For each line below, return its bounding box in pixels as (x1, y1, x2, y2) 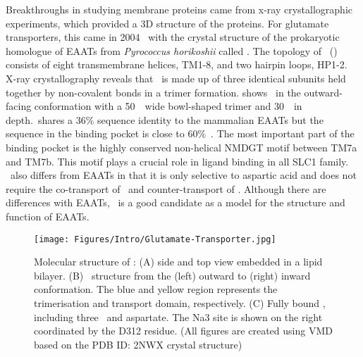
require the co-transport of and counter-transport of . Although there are (6, 181, 326, 196)
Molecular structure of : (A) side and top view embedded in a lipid (34, 254, 323, 269)
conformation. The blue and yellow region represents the (34, 282, 278, 296)
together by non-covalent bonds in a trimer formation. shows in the (6, 84, 301, 99)
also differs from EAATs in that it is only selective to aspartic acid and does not (10, 168, 357, 182)
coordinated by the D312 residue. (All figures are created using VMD (34, 323, 333, 338)
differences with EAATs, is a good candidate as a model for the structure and (6, 195, 345, 210)
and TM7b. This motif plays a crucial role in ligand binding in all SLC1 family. (6, 154, 349, 168)
